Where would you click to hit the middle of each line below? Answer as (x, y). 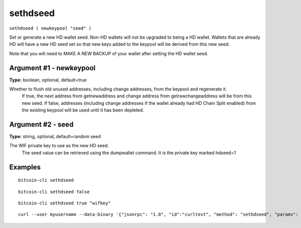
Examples (25, 167)
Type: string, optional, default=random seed (55, 137)
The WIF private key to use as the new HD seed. (59, 146)
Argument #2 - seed (41, 125)
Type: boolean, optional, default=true (48, 80)
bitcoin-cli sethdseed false (54, 192)
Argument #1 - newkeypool (52, 68)
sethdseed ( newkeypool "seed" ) (50, 28)
